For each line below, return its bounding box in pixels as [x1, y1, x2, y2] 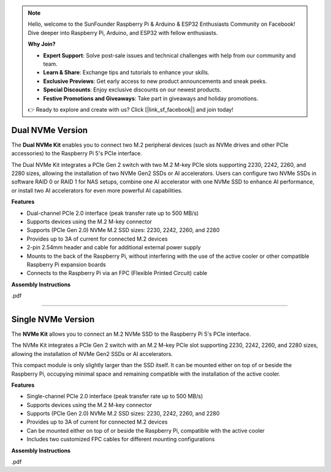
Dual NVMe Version [11, 125, 88, 135]
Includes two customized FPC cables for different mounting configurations [26, 436, 215, 443]
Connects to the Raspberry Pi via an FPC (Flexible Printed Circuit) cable [26, 269, 208, 277]
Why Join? [28, 41, 56, 48]
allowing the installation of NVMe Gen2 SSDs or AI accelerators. [11, 350, 173, 357]
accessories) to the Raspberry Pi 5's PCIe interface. [11, 150, 142, 157]
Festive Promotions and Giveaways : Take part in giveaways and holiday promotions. [43, 95, 259, 102]
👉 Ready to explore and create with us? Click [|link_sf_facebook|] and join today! [28, 106, 234, 113]
